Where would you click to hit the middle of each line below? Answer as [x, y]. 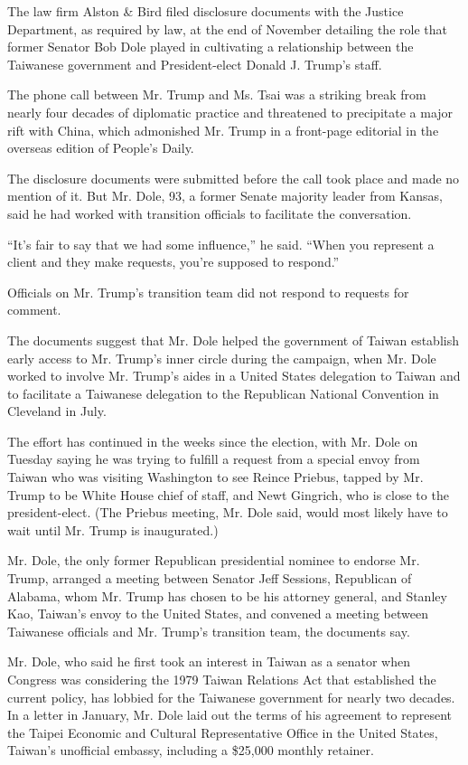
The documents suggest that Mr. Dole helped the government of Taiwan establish [233, 340]
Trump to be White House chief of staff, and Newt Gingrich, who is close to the [228, 494]
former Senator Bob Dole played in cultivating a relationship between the [211, 47]
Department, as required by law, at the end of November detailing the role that [227, 28]
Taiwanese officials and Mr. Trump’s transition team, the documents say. [209, 631]
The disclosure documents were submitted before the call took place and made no [234, 178]
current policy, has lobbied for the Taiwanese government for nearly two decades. [231, 697]
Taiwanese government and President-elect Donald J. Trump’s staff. [195, 64]
